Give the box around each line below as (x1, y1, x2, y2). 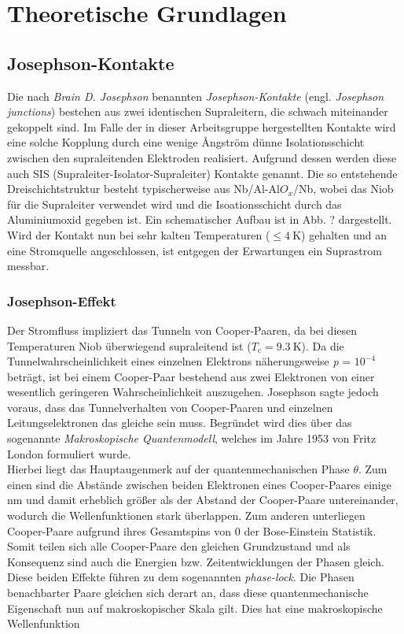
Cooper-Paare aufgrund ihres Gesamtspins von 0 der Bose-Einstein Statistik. (7, 522, 376, 539)
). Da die (301, 337, 344, 354)
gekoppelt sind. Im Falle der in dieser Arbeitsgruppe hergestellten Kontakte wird (7, 118, 396, 135)
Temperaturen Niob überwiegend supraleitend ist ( (7, 337, 252, 354)
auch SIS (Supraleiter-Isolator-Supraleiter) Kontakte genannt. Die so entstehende (7, 165, 398, 181)
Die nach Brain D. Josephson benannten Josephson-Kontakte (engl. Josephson (7, 87, 384, 104)
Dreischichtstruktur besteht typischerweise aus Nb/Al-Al (7, 180, 280, 197)
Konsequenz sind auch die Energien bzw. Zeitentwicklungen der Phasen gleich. (7, 553, 384, 569)
